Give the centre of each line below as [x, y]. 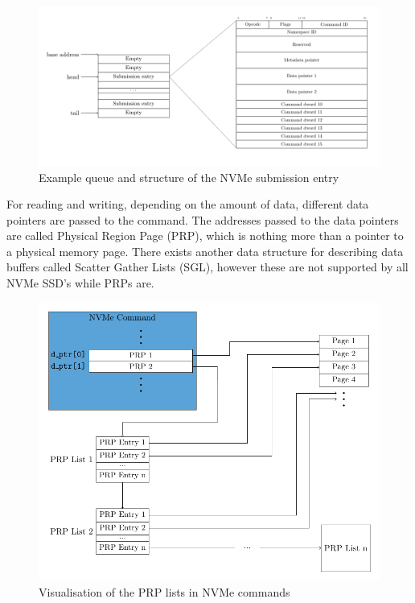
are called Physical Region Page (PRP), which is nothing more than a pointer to [205, 235]
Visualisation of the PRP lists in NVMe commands [164, 591]
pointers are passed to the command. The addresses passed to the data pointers [203, 219]
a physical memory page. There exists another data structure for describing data [205, 251]
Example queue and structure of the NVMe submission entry [189, 177]
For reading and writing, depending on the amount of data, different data [188, 204]
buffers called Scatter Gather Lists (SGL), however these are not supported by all [207, 267]
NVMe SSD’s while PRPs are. [80, 283]
